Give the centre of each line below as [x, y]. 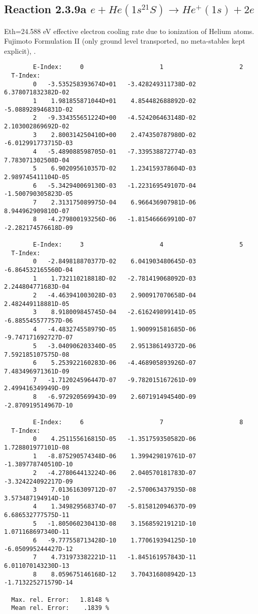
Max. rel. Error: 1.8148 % [60, 600]
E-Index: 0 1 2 [138, 67]
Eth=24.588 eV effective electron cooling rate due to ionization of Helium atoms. [129, 31]
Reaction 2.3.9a [45, 9]
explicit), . [20, 50]
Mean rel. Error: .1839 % [60, 608]
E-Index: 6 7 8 [138, 422]
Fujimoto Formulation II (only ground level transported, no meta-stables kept [125, 41]
